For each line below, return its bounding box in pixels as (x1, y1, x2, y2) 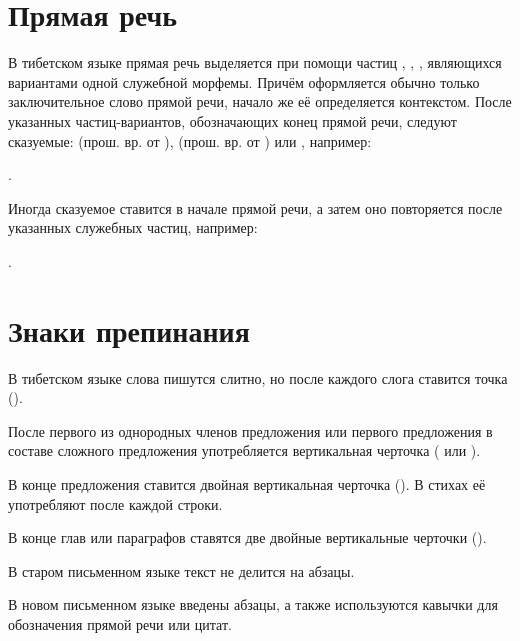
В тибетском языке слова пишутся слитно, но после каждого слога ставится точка (8, 367, 508, 388)
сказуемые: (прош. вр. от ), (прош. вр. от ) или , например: (8, 130, 372, 151)
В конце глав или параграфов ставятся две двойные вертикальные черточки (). (8, 527, 487, 548)
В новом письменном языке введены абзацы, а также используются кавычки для (8, 594, 498, 615)
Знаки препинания (8, 309, 250, 350)
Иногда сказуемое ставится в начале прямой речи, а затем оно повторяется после (8, 197, 503, 218)
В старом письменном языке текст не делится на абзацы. (8, 560, 355, 581)
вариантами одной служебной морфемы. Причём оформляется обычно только (8, 71, 480, 92)
